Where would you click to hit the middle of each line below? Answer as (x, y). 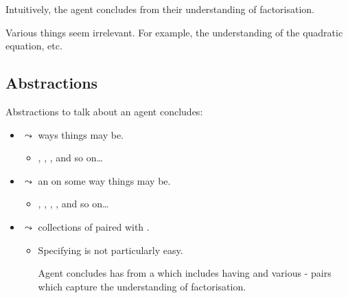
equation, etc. (34, 46)
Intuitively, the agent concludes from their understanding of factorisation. (160, 9)
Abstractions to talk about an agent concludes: (104, 111)
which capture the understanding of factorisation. (142, 286)
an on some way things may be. (104, 180)
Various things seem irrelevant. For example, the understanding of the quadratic (174, 32)
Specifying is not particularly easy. (111, 250)
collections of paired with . (94, 226)
